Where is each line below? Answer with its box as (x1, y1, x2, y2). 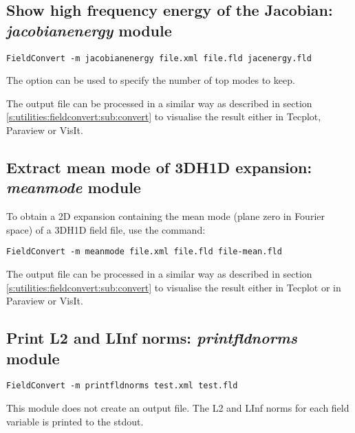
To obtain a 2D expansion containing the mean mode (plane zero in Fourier (6, 209, 325, 223)
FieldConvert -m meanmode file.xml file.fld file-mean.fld (6, 247, 282, 257)
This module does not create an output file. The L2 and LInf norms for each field (6, 401, 349, 415)
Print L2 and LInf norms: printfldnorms (6, 327, 297, 348)
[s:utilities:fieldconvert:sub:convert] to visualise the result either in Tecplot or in (6, 280, 341, 294)
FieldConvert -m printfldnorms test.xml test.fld (6, 381, 238, 391)
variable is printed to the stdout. (6, 414, 144, 428)
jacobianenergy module (6, 19, 172, 41)
